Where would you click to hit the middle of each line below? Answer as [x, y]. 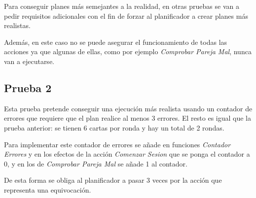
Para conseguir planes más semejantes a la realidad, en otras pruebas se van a [122, 6]
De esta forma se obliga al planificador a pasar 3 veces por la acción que [113, 180]
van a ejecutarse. [29, 61]
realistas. [17, 25]
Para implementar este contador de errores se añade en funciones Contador [117, 144]
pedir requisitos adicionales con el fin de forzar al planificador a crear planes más [126, 16]
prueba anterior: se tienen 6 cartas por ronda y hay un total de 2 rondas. [114, 127]
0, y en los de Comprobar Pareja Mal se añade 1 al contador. [96, 163]
